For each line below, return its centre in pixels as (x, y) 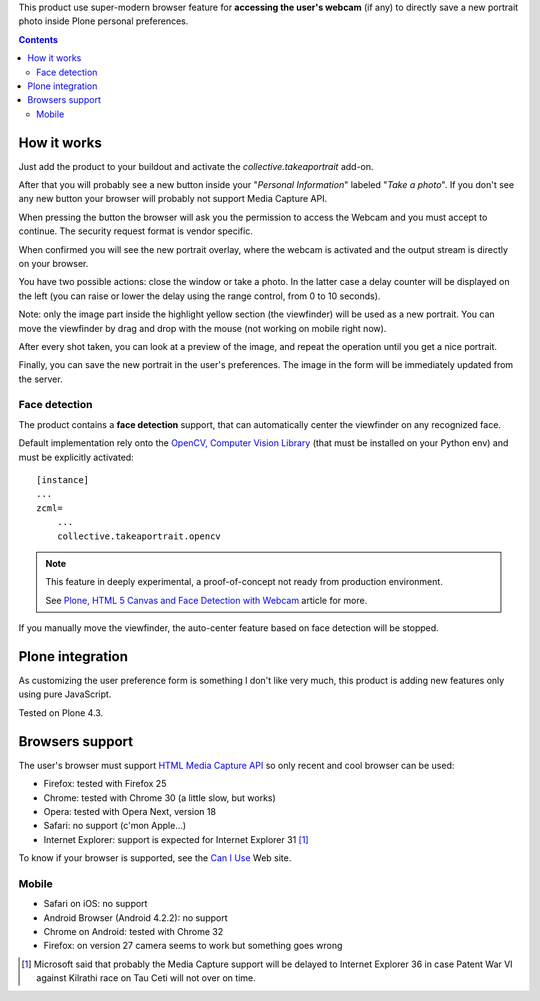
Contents (38, 39)
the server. (41, 379)
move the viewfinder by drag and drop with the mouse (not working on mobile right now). (202, 328)
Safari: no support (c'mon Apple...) (115, 826)
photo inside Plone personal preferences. (103, 21)
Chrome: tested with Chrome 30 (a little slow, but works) (160, 797)
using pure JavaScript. (65, 694)
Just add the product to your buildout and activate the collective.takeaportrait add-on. (196, 166)
